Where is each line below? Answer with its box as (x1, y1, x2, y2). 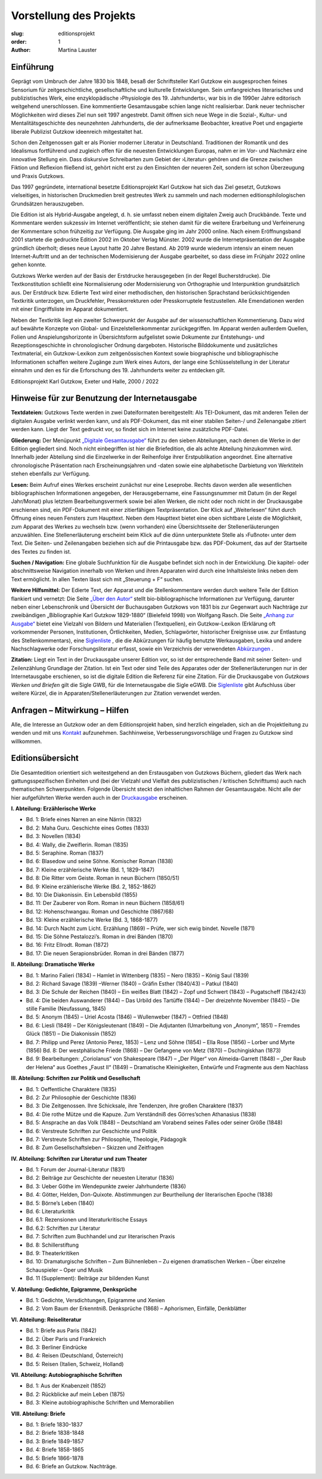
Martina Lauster (58, 47, 97, 54)
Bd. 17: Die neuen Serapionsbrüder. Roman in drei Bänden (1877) (26, 950, 185, 957)
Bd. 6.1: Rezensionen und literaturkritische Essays (26, 1216, 148, 1223)
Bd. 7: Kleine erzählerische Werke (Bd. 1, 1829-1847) (26, 866, 155, 873)
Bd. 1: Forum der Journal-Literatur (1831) (26, 1166, 125, 1173)
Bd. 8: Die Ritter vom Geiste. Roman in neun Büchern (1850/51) (26, 874, 180, 882)
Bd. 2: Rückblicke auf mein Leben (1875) (26, 1391, 125, 1398)
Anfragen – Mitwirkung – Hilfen (11, 705, 129, 715)
